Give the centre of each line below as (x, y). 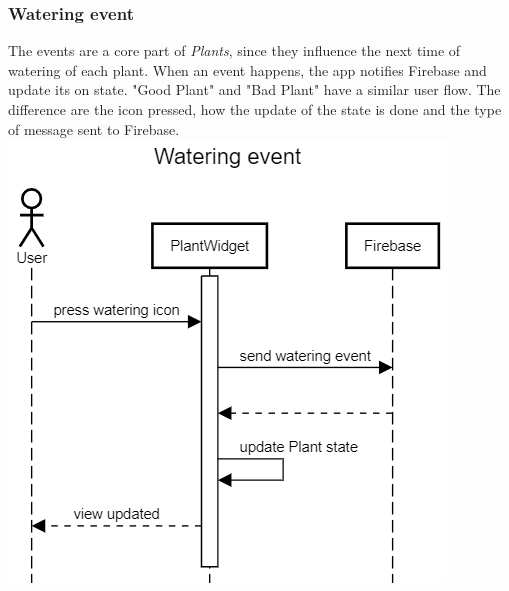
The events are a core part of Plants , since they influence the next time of (234, 50)
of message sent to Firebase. (94, 128)
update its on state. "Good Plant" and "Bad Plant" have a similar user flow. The (254, 89)
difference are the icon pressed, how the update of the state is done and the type (255, 109)
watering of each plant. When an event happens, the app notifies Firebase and (247, 69)
